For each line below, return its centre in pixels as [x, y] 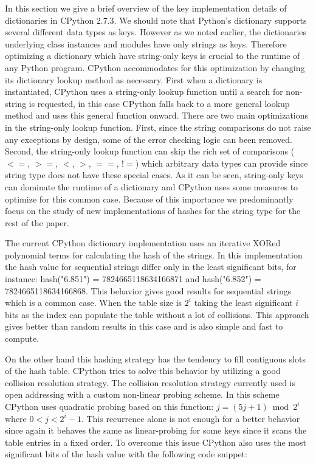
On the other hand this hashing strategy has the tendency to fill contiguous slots [155, 358]
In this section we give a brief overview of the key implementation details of [146, 8]
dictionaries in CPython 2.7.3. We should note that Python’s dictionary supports [156, 20]
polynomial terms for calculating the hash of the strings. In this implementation [154, 255]
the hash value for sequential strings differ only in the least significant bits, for [151, 267]
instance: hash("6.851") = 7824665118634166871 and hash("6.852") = [133, 279]
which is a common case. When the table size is [94, 303]
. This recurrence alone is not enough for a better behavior [191, 418]
